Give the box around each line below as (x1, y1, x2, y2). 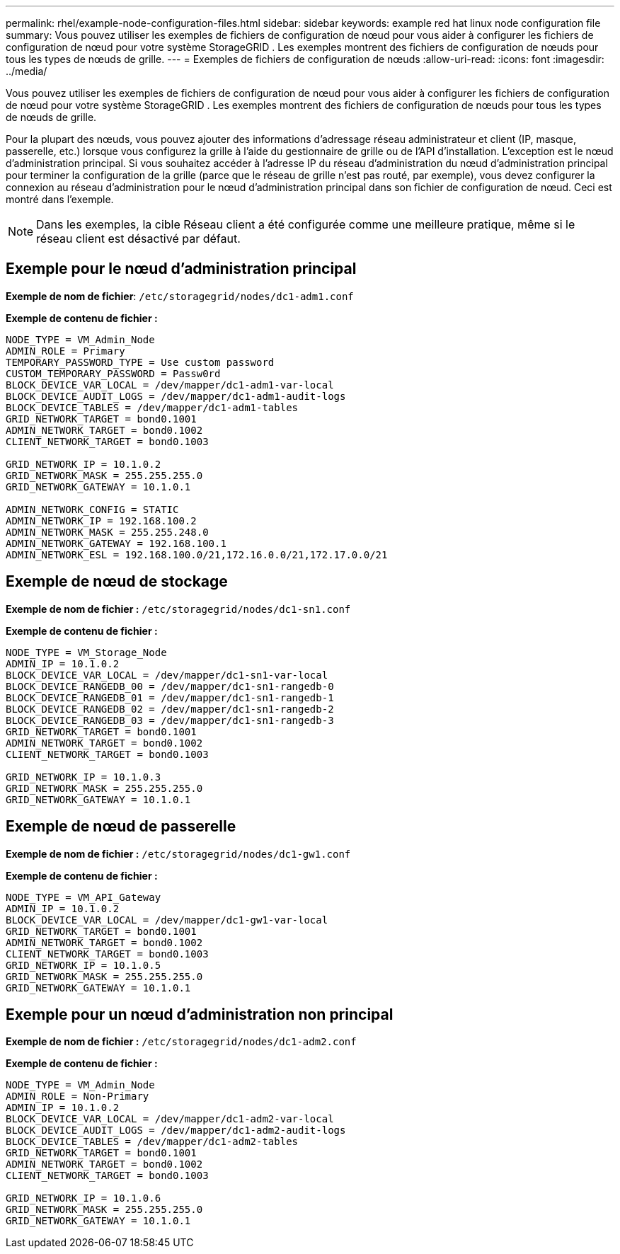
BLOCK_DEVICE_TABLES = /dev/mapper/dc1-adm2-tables (6, 1136, 299, 1148)
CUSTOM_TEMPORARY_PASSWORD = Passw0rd (6, 367, 221, 379)
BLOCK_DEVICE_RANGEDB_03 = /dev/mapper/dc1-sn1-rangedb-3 (6, 714, 334, 726)
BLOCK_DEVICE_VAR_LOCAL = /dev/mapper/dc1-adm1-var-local (6, 379, 334, 391)
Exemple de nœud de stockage (6, 573, 228, 591)
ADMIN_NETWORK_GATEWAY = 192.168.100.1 (6, 537, 226, 549)
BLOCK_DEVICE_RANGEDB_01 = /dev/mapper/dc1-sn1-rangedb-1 (6, 691, 334, 703)
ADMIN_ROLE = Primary (6, 345, 125, 357)
